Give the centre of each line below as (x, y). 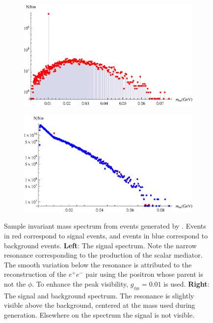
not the (15, 283)
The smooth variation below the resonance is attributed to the (98, 264)
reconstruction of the (35, 274)
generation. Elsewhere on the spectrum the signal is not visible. (99, 314)
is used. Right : (186, 283)
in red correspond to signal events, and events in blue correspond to (106, 235)
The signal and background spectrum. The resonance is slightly (99, 295)
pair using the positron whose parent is (144, 274)
